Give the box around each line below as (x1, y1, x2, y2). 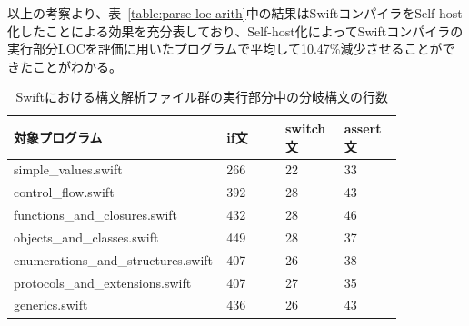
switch (284, 118, 326, 137)
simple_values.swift (14, 160, 123, 179)
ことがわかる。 (32, 56, 122, 75)
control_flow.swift (14, 183, 115, 202)
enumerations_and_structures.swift (14, 250, 214, 269)
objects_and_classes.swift (14, 227, 159, 246)
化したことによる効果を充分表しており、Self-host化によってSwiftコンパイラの (7, 21, 464, 40)
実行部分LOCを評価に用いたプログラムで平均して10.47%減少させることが (7, 39, 443, 58)
